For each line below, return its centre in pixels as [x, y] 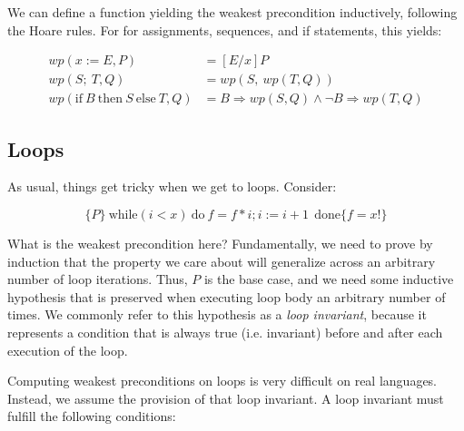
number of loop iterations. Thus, [98, 279]
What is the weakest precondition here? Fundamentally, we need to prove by [220, 244]
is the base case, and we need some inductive [329, 279]
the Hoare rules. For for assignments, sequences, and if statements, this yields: [225, 29]
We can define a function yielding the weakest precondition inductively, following [232, 12]
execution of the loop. [68, 350]
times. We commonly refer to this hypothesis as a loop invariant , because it [217, 314]
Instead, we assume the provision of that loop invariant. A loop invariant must [226, 398]
